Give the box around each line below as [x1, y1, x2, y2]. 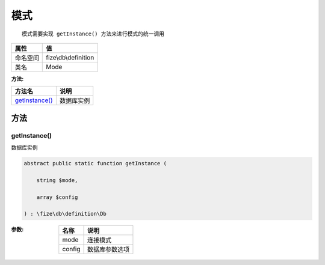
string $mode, [36, 177, 78, 183]
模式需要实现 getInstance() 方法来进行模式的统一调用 [22, 30, 165, 37]
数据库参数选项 [87, 245, 130, 254]
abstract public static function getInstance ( [23, 160, 167, 167]
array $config [36, 193, 78, 201]
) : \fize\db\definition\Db [23, 210, 107, 218]
